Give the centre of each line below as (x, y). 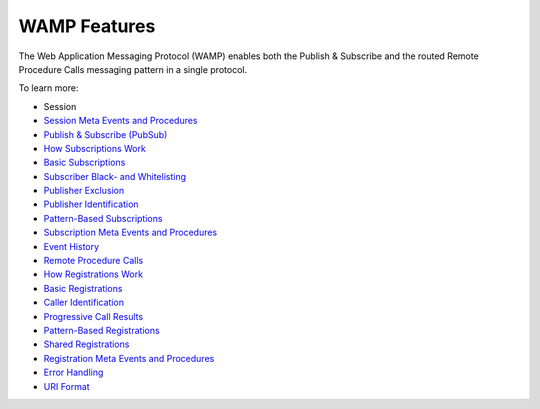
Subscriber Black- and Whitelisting (115, 176)
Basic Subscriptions (84, 162)
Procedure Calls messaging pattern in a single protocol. (133, 69)
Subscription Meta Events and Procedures (130, 232)
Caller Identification (84, 302)
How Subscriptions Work (95, 148)
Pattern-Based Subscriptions (103, 218)
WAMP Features (87, 26)
